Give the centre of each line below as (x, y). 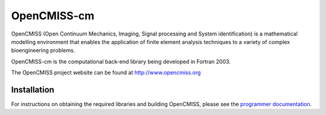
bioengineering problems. (43, 51)
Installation (33, 89)
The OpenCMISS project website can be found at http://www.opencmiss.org (106, 73)
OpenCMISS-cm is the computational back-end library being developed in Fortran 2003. (121, 61)
